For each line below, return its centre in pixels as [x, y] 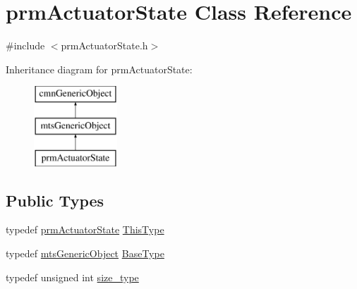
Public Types [55, 200]
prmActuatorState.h [104, 45]
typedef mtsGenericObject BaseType [85, 253]
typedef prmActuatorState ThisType [85, 229]
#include [25, 45]
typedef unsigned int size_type [72, 277]
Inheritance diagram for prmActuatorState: [99, 69]
